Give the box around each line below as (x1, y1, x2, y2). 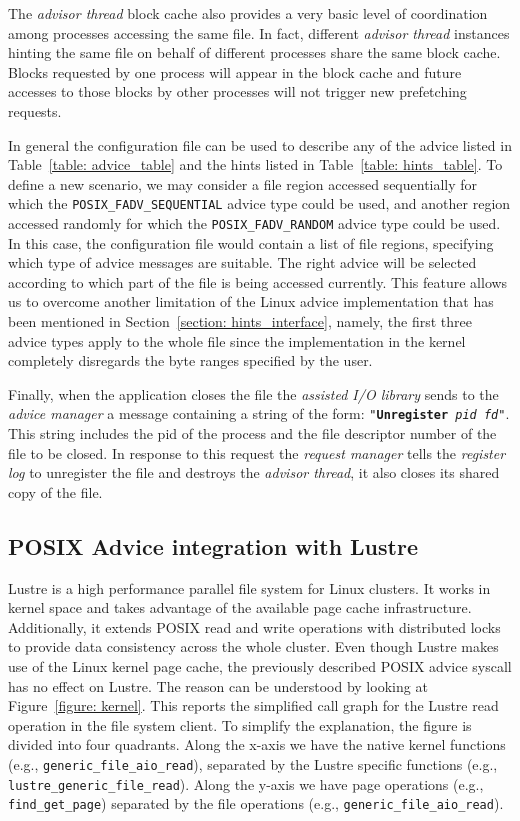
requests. (8, 100, 62, 121)
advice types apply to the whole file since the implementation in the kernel (8, 330, 466, 351)
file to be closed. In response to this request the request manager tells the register (8, 442, 506, 463)
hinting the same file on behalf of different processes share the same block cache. (8, 42, 501, 63)
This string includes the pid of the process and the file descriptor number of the (8, 423, 497, 444)
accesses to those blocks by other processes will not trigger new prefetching (8, 81, 467, 102)
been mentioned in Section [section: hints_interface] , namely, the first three (8, 311, 472, 332)
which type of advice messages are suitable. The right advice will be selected (8, 252, 477, 273)
